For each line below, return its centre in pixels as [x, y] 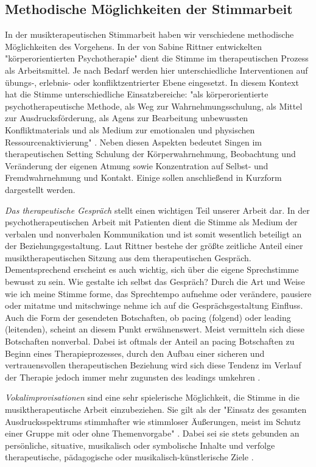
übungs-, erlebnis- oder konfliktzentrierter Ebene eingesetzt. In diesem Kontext [152, 82]
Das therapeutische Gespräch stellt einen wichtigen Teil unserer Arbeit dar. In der [157, 210]
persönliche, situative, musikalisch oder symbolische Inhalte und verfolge [140, 445]
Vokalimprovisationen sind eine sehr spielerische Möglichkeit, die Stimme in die [152, 397]
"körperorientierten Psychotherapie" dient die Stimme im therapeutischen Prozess [157, 58]
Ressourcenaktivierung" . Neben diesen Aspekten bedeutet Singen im [133, 142]
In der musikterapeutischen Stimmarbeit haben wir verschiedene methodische [149, 34]
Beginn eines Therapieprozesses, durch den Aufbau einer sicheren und [135, 353]
